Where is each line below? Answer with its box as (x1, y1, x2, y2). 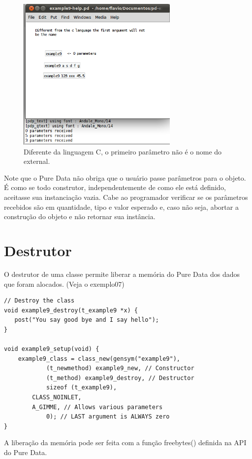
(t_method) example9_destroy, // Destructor (46, 374, 194, 382)
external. (24, 156, 50, 166)
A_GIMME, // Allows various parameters (32, 403, 163, 411)
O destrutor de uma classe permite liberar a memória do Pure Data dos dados (4, 268, 240, 279)
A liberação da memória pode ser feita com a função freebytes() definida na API (4, 437, 247, 448)
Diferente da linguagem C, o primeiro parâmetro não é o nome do (24, 146, 222, 156)
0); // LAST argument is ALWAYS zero (46, 413, 170, 421)
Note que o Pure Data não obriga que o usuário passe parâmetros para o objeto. (4, 172, 246, 183)
